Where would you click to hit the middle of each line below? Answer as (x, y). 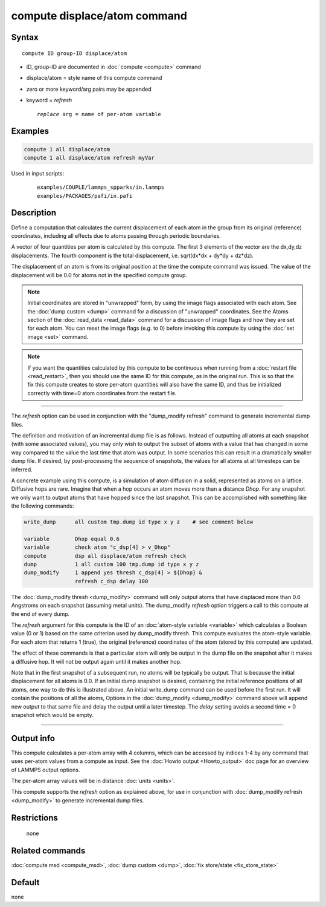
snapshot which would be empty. (52, 715)
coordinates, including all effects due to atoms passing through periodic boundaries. (116, 235)
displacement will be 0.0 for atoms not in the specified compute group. (99, 275)
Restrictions (35, 818)
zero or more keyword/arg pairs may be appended (89, 89)
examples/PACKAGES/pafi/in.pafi (85, 196)
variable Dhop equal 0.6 (72, 539)
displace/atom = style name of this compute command (94, 78)
